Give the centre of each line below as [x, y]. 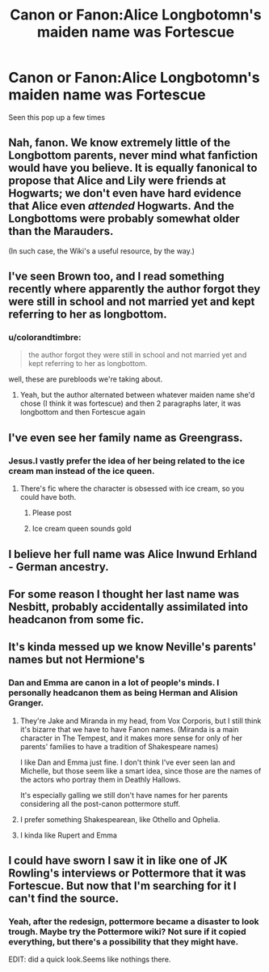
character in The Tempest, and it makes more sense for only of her [131, 738]
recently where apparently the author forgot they [134, 289]
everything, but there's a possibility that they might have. [124, 941]
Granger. [26, 703]
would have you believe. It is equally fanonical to [133, 168]
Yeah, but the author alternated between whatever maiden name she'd [137, 395]
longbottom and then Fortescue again [82, 412]
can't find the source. [64, 898]
